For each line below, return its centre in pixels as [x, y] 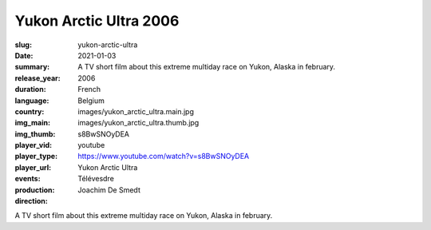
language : [32, 101]
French [89, 89]
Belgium [91, 101]
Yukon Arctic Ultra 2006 [97, 21]
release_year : [38, 78]
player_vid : [33, 145]
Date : [24, 55]
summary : [32, 67]
